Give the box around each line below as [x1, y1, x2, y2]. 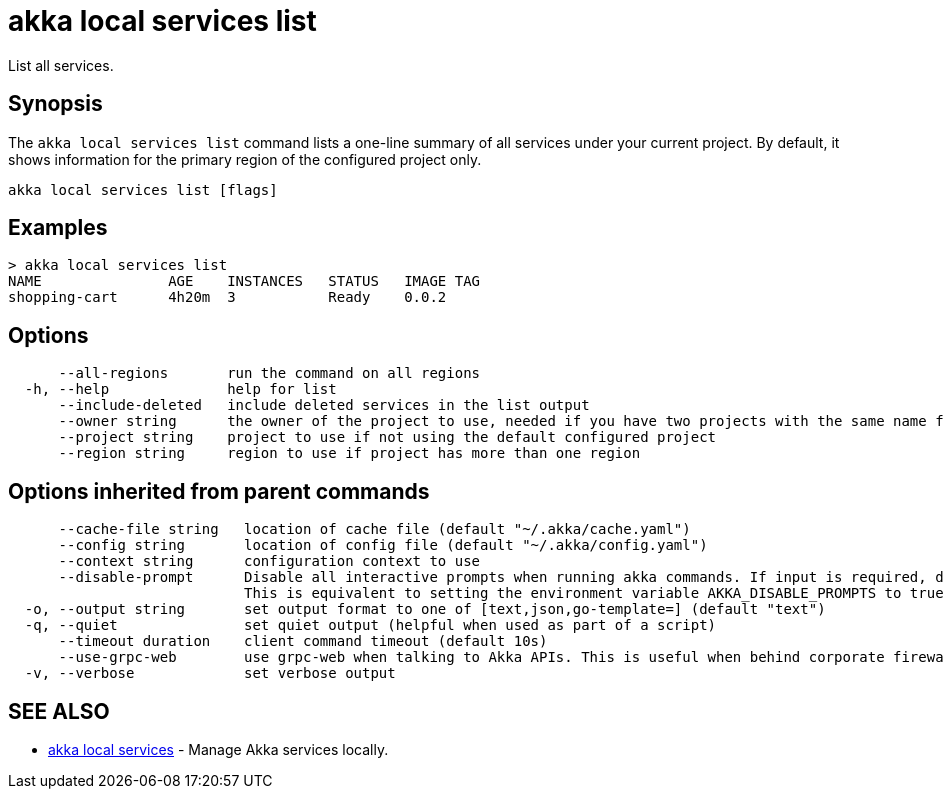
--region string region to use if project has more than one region [58, 445, 641, 462]
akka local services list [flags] [8, 181, 278, 198]
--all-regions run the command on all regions [58, 365, 481, 382]
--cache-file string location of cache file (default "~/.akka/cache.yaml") [58, 521, 691, 538]
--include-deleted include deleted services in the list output [58, 397, 590, 414]
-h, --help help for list [24, 381, 337, 398]
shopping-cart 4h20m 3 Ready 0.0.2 [8, 289, 447, 306]
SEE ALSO [8, 698, 110, 724]
